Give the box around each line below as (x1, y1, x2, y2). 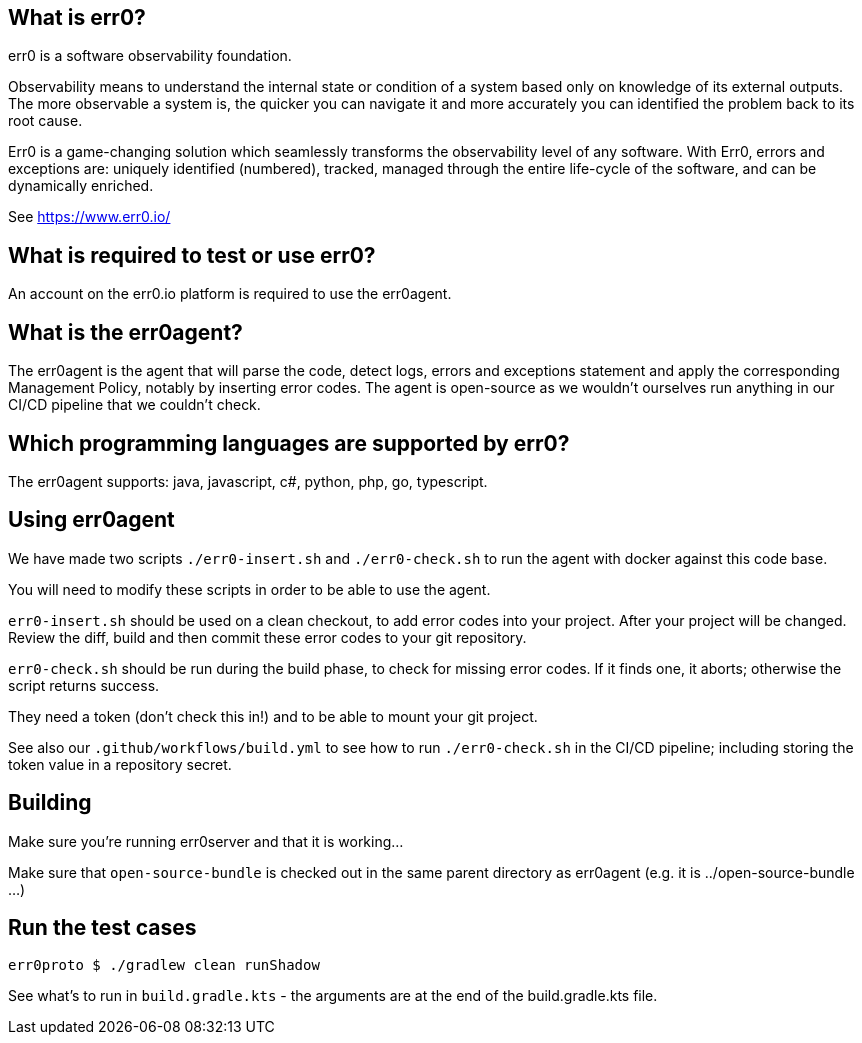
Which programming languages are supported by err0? (8, 430, 570, 456)
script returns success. (8, 676, 160, 694)
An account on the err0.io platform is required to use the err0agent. (8, 285, 452, 303)
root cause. (8, 112, 83, 130)
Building (8, 790, 92, 816)
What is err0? (8, 5, 146, 30)
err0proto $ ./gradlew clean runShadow (8, 957, 320, 974)
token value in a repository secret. (8, 755, 232, 773)
